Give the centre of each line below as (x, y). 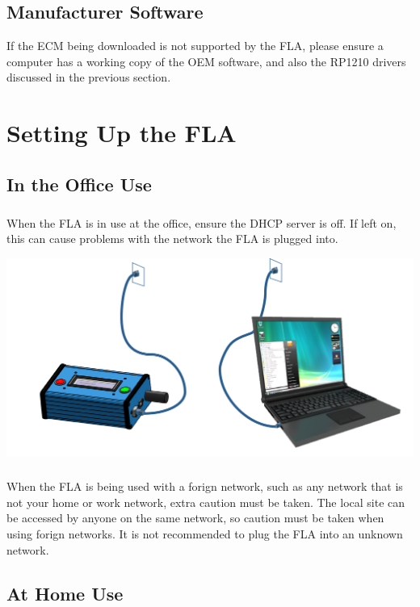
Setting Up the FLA (122, 133)
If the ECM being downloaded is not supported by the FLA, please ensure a (195, 46)
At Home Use (65, 593)
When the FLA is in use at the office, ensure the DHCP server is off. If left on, (202, 222)
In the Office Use (79, 184)
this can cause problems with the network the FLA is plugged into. (172, 239)
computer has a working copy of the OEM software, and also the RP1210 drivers (206, 61)
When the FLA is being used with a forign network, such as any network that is (205, 486)
